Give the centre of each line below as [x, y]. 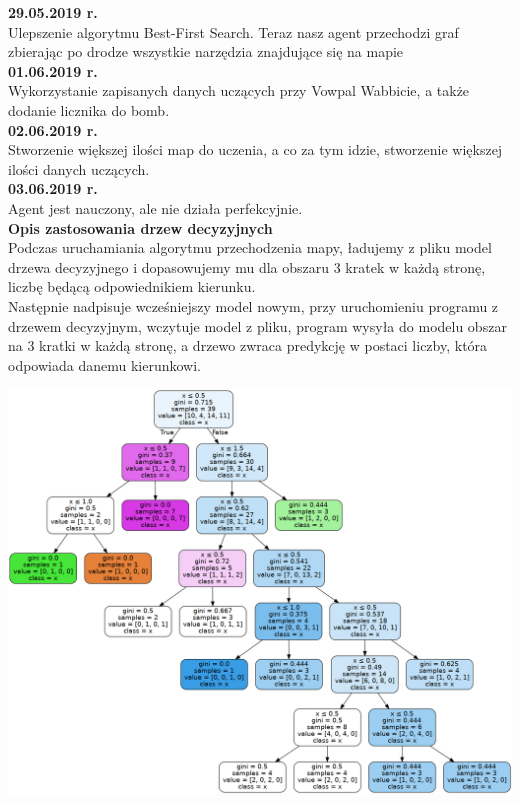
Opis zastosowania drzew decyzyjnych [140, 227]
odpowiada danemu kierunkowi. [104, 364]
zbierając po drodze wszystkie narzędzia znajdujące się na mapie [206, 51]
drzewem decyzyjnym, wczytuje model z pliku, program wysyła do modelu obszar [257, 325]
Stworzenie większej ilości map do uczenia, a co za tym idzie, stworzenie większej [255, 149]
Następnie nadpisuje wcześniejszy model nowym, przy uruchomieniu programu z [253, 305]
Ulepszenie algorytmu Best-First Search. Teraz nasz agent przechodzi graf [233, 31]
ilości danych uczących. [79, 168]
